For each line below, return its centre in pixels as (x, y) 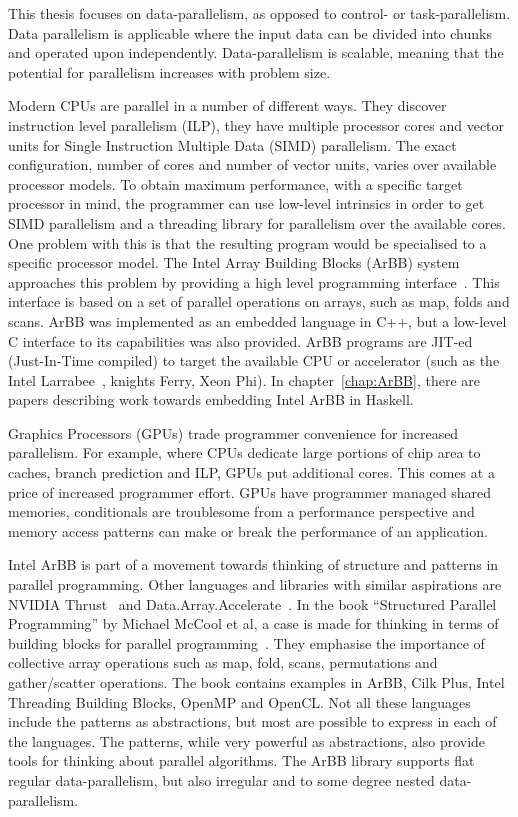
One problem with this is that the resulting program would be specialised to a (247, 242)
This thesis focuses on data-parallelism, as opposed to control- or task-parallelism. (259, 13)
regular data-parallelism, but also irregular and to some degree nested (221, 779)
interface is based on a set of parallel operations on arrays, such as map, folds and (259, 301)
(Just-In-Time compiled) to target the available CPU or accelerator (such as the (254, 360)
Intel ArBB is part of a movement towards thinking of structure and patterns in (253, 564)
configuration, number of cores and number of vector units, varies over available (252, 164)
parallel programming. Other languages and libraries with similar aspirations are (255, 584)
